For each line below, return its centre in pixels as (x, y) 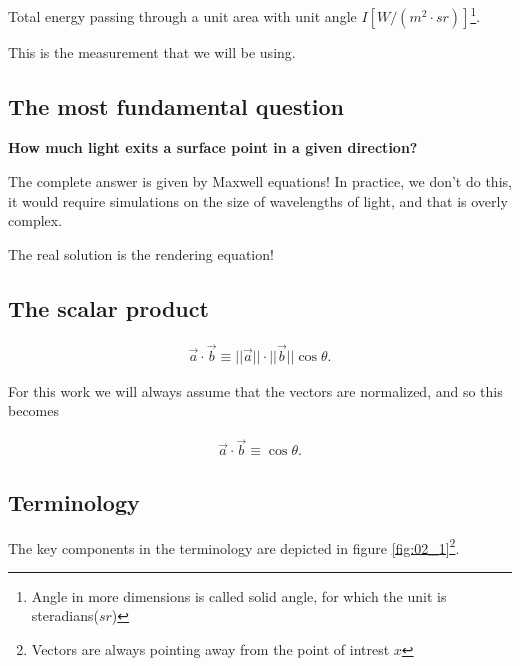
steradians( (65, 615)
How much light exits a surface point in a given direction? (213, 147)
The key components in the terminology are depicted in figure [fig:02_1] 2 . (234, 546)
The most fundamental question (176, 105)
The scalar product (108, 307)
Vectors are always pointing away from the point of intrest (210, 648)
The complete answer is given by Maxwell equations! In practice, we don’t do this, (260, 181)
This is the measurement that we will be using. (152, 51)
